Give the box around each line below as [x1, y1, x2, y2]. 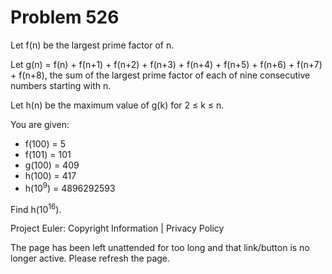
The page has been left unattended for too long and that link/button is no [10, 242, 310, 254]
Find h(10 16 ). [10, 201, 62, 215]
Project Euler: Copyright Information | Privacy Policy [10, 222, 225, 235]
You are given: [10, 118, 70, 130]
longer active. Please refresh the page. [10, 252, 171, 265]
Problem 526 [10, 6, 120, 29]
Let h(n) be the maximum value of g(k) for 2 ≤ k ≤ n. [10, 99, 225, 111]
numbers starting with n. [10, 79, 112, 91]
